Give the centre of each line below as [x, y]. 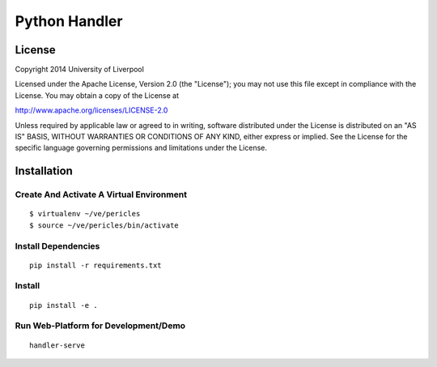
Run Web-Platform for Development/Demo [100, 326]
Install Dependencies [57, 245]
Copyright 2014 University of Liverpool [80, 70]
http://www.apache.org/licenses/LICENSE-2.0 [91, 110]
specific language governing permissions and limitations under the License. [141, 148]
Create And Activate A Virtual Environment [101, 194]
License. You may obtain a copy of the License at [97, 95]
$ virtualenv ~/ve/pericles [85, 214]
